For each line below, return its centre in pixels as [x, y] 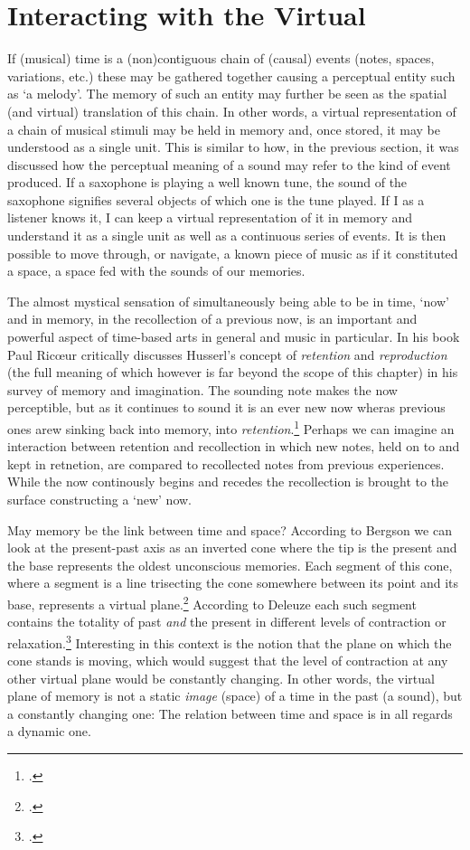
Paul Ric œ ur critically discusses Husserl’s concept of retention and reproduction [227, 354]
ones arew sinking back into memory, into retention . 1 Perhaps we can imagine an [231, 427]
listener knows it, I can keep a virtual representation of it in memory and [210, 217]
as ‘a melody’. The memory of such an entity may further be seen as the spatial [227, 94]
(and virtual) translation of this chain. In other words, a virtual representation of [232, 111]
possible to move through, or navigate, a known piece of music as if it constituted [233, 253]
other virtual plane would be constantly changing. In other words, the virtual [221, 678]
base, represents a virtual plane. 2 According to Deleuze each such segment [212, 603]
